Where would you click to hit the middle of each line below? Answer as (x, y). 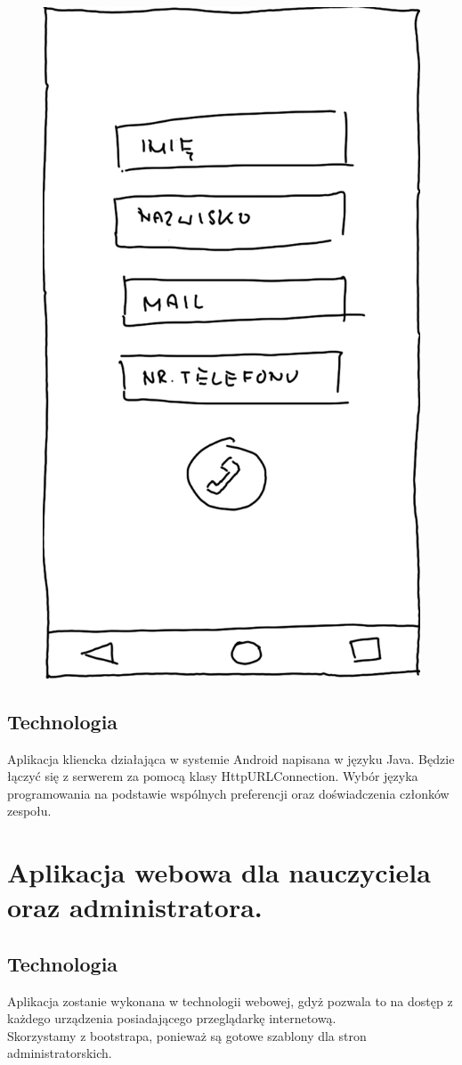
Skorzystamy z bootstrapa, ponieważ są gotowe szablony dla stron (187, 1035)
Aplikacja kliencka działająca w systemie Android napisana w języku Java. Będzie (231, 758)
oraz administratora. (135, 907)
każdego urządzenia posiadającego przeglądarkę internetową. (172, 1018)
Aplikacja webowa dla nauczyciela (219, 872)
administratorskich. (60, 1053)
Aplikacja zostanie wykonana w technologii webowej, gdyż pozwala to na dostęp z (230, 1000)
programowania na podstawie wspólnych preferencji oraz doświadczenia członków (228, 793)
